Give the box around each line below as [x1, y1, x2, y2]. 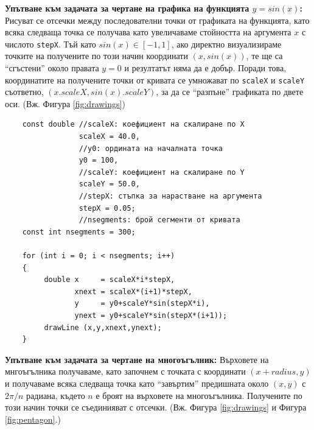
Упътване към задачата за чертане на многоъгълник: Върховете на [5, 353, 269, 365]
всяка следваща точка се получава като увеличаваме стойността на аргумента [5, 26, 291, 38]
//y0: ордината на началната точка [78, 144, 223, 153]
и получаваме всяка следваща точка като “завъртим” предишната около [5, 376, 269, 389]
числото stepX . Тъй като [5, 37, 96, 50]
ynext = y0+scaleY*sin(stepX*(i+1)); [74, 311, 228, 320]
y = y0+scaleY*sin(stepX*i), [74, 299, 210, 308]
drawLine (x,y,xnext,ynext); [44, 323, 162, 332]
